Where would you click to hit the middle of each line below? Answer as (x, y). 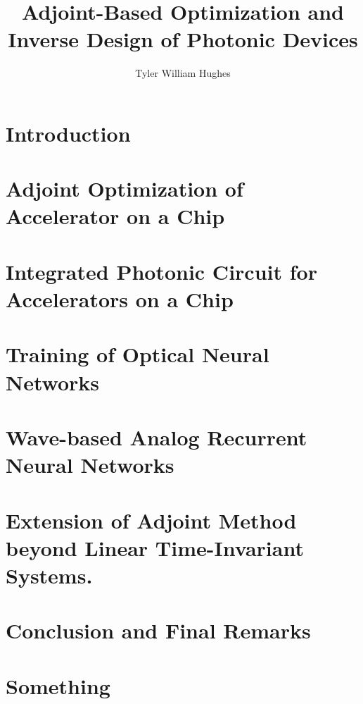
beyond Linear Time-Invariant (155, 547)
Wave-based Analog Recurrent (157, 437)
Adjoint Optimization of (125, 189)
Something (58, 685)
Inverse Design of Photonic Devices (183, 39)
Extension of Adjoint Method (151, 520)
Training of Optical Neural (138, 354)
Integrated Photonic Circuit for (161, 271)
